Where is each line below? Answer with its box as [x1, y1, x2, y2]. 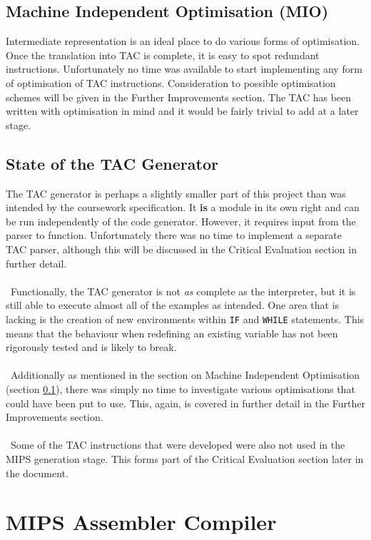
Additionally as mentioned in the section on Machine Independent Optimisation [10, 367, 360, 382]
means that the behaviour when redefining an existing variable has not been [6, 325, 338, 340]
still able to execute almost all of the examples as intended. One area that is [6, 297, 340, 312]
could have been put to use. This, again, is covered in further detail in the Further [6, 395, 365, 410]
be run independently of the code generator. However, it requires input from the [6, 213, 356, 228]
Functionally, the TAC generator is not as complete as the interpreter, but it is [10, 283, 356, 298]
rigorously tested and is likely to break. [6, 340, 177, 355]
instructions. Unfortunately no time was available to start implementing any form [6, 61, 362, 76]
